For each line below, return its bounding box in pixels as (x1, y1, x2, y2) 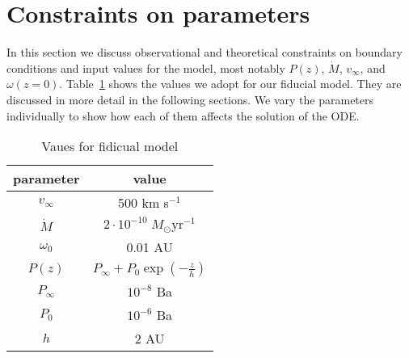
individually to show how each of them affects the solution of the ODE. (6, 107, 360, 124)
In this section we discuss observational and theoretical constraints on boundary (6, 44, 403, 61)
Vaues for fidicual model (41, 137, 179, 156)
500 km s (118, 193, 169, 213)
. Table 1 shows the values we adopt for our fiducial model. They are (59, 75, 402, 92)
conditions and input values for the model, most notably (6, 59, 285, 76)
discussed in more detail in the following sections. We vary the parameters (6, 91, 374, 107)
